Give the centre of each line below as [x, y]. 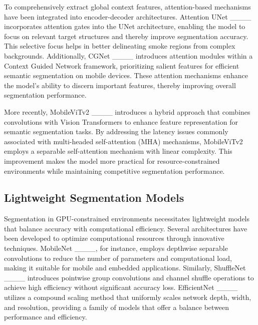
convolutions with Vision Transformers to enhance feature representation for [121, 121]
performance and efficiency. [46, 317]
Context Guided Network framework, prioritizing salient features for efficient [122, 65]
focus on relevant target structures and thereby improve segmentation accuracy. [126, 36]
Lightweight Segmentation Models [94, 198]
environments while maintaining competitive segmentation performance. [114, 171]
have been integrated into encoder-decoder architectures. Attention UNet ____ [128, 16]
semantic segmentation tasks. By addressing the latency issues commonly [116, 131]
